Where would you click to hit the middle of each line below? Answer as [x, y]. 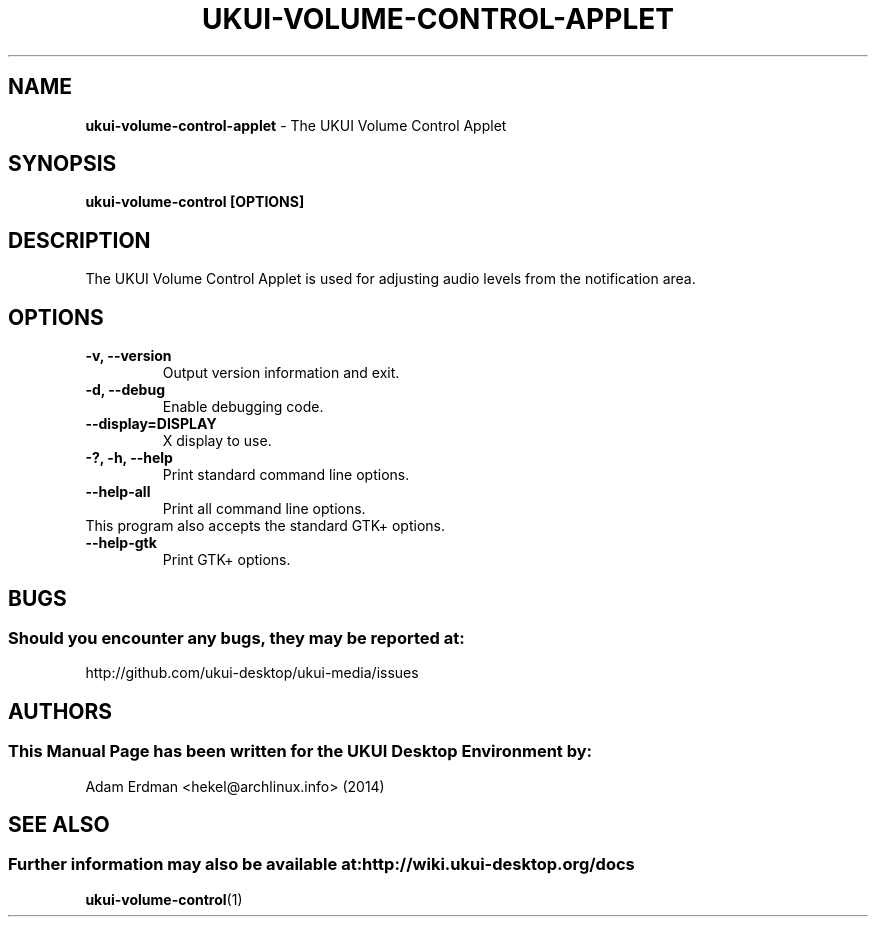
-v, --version [128, 356]
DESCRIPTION [79, 240]
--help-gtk [121, 543]
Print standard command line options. [286, 475]
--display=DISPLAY [151, 424]
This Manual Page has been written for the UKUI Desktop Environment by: [300, 751]
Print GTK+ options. [226, 560]
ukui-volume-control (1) [164, 899]
